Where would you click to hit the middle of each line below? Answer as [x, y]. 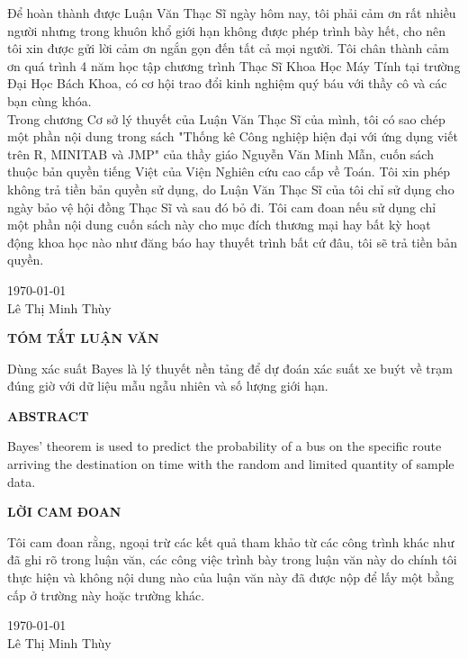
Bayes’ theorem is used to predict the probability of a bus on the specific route [225, 446]
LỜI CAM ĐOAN [64, 512]
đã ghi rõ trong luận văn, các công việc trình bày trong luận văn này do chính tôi [232, 559]
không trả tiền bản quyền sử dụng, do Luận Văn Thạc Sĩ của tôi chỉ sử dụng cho [231, 189]
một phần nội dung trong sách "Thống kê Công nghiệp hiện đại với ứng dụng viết [233, 136]
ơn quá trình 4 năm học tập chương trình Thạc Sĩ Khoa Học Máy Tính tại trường [234, 65]
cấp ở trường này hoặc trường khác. [106, 595]
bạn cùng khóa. [49, 100]
